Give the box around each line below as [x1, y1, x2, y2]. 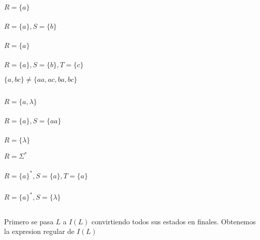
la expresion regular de [4, 226, 75, 236]
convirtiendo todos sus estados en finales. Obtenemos [92, 216, 256, 226]
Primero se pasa [4, 216, 54, 226]
